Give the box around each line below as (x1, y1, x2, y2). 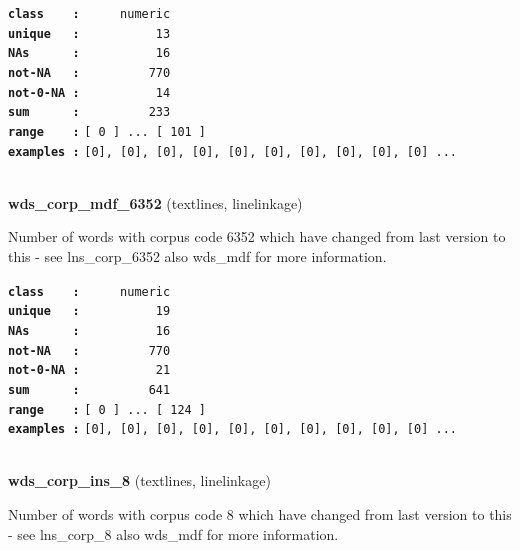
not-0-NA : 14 (8, 85, 171, 100)
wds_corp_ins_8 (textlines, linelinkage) (8, 470, 271, 491)
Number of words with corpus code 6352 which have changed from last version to (8, 226, 506, 247)
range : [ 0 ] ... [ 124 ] (8, 402, 207, 417)
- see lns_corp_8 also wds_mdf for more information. (8, 523, 339, 544)
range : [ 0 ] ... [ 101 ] (8, 124, 207, 139)
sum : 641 (8, 382, 171, 397)
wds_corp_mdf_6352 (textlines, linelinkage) (8, 192, 303, 213)
